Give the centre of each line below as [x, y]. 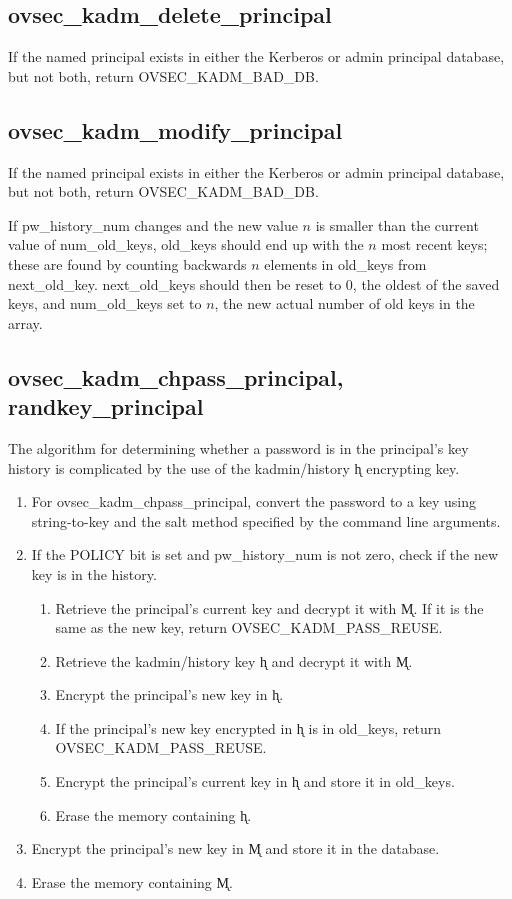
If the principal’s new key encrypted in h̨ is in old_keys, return [248, 727]
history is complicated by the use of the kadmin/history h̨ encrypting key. [234, 467]
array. [25, 322]
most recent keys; [434, 244]
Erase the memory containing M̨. [132, 881]
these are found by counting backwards [127, 263]
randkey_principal [106, 406]
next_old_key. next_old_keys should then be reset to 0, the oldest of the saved [254, 283]
